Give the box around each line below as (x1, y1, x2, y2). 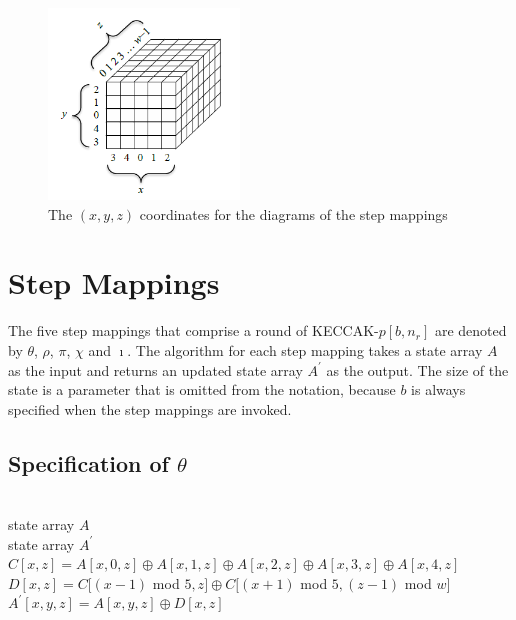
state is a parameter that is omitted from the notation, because (8, 379, 396, 400)
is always (411, 379, 466, 400)
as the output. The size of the (326, 359, 509, 380)
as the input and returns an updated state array (8, 359, 303, 380)
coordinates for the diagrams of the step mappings (139, 203, 448, 224)
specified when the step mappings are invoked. (8, 398, 292, 419)
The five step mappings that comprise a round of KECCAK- (8, 320, 379, 341)
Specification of (8, 447, 169, 478)
